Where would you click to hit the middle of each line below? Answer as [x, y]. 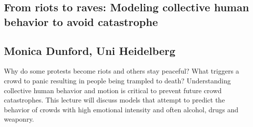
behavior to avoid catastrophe [81, 21]
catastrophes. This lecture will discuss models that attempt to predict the [115, 100]
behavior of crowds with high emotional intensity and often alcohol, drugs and [121, 109]
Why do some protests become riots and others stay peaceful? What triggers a [122, 71]
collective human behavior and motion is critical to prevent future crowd [113, 90]
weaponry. [19, 119]
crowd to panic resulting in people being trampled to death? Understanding [117, 80]
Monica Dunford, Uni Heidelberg [90, 50]
